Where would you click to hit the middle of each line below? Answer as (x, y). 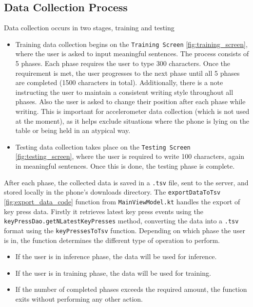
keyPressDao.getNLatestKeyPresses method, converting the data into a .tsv (121, 221)
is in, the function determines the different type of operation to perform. (112, 240)
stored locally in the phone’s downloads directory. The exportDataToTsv (112, 192)
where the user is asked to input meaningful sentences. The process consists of (132, 54)
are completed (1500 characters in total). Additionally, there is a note (119, 82)
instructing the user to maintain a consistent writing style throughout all (124, 92)
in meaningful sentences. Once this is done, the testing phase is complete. (125, 166)
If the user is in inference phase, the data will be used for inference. (116, 256)
